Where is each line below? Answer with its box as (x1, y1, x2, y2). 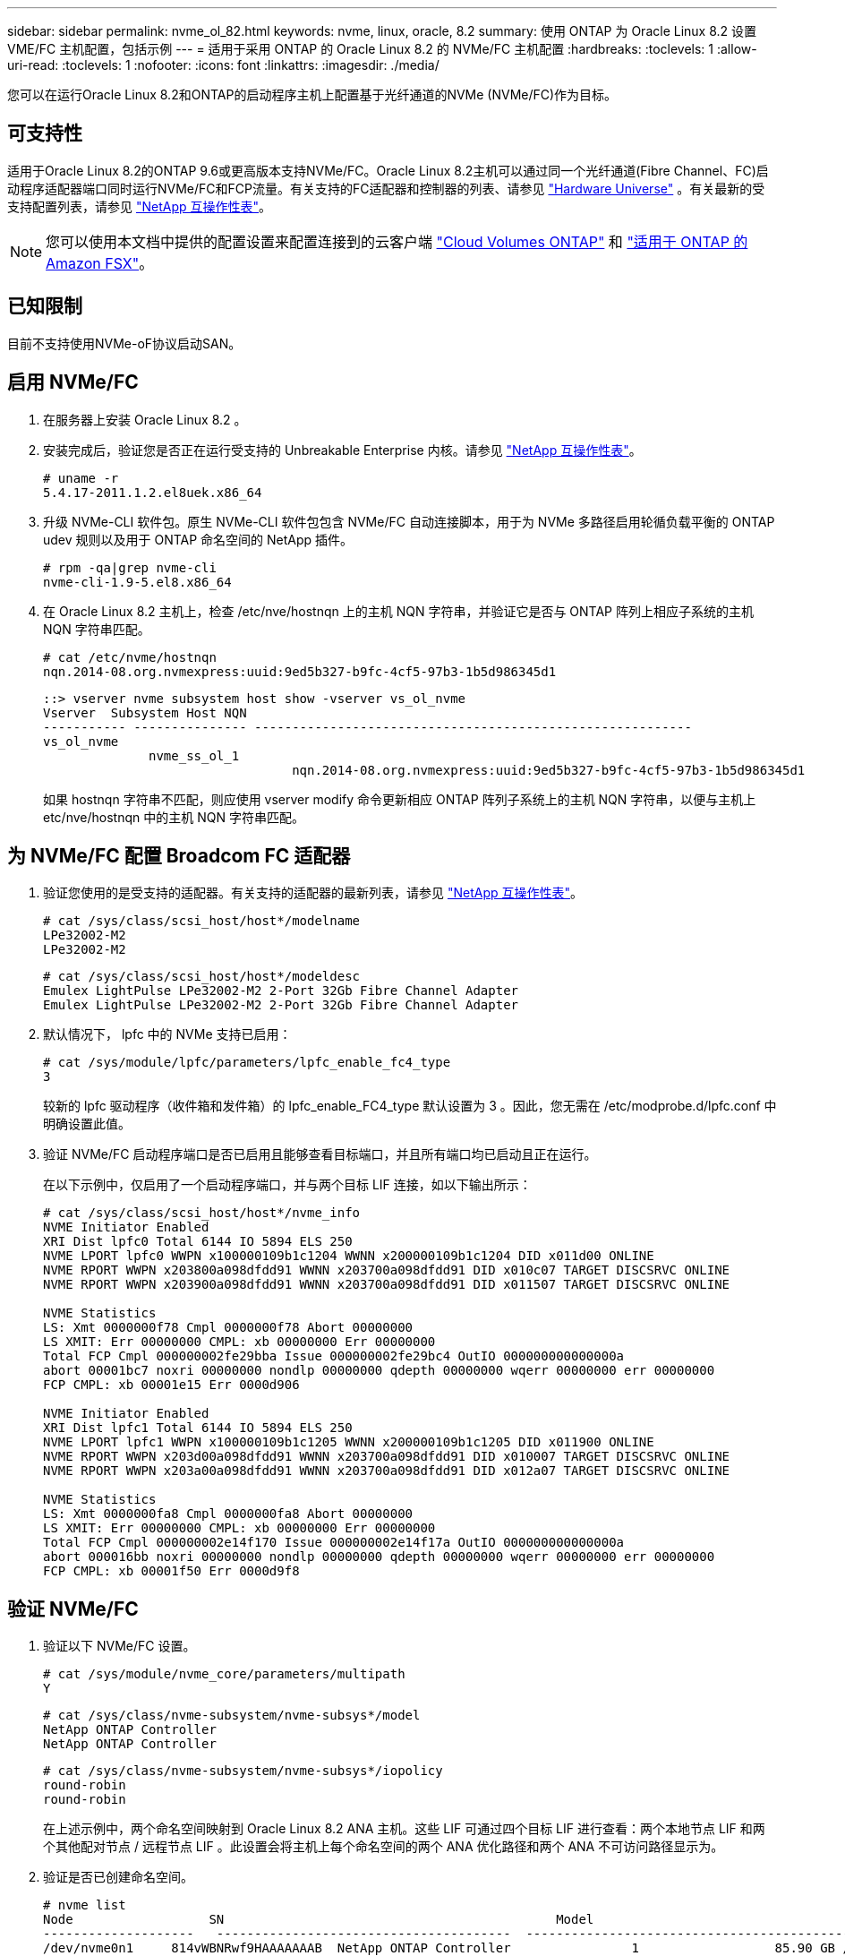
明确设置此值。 (43, 1116, 131, 1132)
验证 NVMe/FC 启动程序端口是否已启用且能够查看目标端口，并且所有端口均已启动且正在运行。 (43, 1146, 597, 1162)
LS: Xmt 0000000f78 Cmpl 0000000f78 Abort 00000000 (43, 1320, 414, 1335)
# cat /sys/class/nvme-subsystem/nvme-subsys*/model (43, 1708, 421, 1723)
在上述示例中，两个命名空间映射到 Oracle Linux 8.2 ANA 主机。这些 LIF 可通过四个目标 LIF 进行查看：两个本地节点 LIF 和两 (43, 1821, 765, 1837)
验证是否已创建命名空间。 (43, 1869, 193, 1885)
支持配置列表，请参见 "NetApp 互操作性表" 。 (7, 198, 272, 214)
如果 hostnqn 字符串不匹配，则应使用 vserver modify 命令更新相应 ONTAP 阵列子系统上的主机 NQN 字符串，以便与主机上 (43, 791, 756, 807)
